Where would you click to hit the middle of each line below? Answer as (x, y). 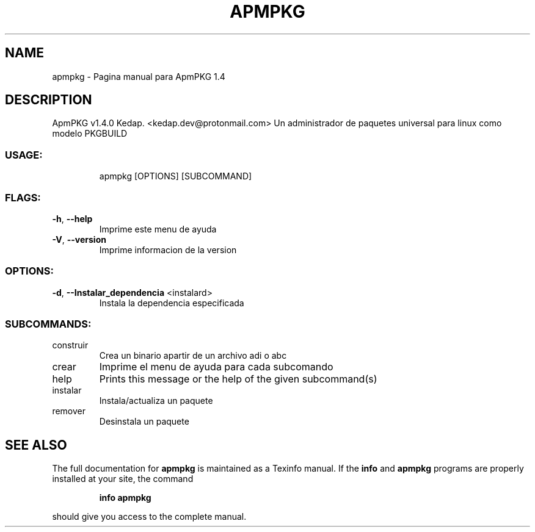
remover (69, 411)
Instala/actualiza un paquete (156, 401)
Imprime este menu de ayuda (158, 229)
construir (70, 345)
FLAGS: (23, 197)
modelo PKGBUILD (90, 134)
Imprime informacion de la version (168, 250)
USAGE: (24, 155)
